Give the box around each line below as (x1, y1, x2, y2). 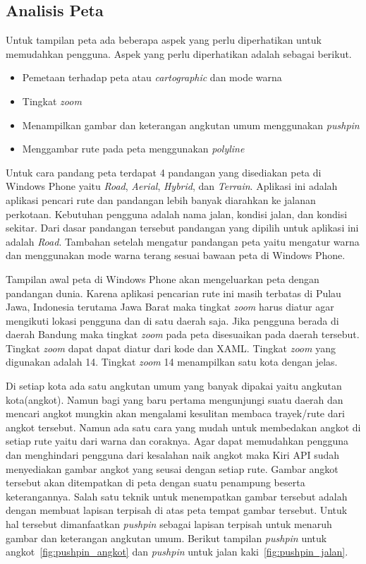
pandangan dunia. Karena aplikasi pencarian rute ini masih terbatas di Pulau (6, 285, 341, 300)
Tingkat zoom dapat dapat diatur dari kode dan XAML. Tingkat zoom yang (6, 340, 336, 355)
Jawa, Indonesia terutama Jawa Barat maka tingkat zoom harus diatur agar (6, 299, 334, 314)
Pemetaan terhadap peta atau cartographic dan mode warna (22, 70, 282, 85)
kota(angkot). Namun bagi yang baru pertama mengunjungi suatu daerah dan (6, 392, 343, 407)
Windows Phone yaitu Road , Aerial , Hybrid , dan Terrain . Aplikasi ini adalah (6, 179, 338, 193)
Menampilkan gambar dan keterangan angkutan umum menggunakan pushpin (22, 117, 360, 132)
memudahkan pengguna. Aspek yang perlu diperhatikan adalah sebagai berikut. (6, 46, 352, 61)
